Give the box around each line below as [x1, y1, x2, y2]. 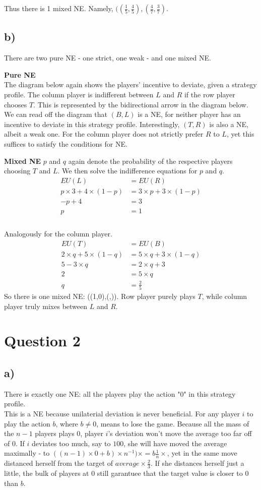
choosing [4, 165, 31, 176]
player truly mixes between [4, 300, 88, 311]
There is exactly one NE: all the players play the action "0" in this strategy [4, 388, 236, 399]
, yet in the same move [167, 448, 237, 458]
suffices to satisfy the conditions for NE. [4, 138, 127, 149]
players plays [35, 428, 75, 439]
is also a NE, [209, 118, 249, 129]
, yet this [226, 129, 254, 139]
